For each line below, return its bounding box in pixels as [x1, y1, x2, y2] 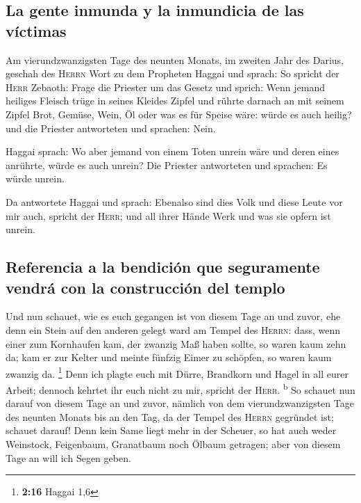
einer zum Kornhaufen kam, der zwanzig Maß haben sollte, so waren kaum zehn [6, 336, 346, 351]
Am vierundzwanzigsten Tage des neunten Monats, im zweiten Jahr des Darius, [6, 52, 344, 67]
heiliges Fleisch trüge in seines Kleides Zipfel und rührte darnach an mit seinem [6, 93, 344, 108]
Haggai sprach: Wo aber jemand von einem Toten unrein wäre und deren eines [6, 144, 339, 159]
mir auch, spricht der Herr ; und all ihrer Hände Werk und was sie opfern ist [6, 208, 331, 223]
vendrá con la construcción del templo [6, 276, 285, 298]
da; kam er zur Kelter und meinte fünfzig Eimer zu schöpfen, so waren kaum [6, 350, 332, 365]
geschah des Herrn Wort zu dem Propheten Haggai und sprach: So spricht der [6, 66, 339, 81]
